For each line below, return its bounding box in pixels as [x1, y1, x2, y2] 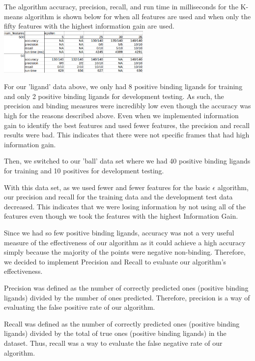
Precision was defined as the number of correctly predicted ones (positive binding [4, 282, 249, 293]
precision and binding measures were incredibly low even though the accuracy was [4, 100, 251, 111]
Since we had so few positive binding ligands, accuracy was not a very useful [4, 228, 234, 238]
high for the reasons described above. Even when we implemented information [4, 110, 239, 121]
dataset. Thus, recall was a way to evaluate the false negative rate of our [4, 337, 223, 348]
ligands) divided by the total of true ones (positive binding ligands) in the [4, 328, 227, 338]
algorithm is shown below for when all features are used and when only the [25, 11, 251, 21]
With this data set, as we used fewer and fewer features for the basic [4, 182, 210, 192]
